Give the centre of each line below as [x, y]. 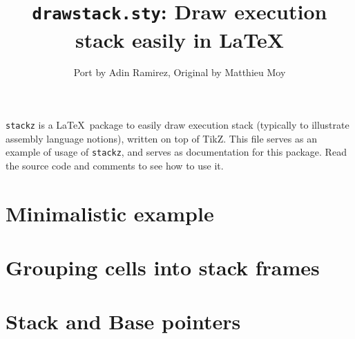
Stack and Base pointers [123, 321]
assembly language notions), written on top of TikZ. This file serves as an [161, 138]
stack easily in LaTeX [180, 39]
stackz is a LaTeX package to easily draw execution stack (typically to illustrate [177, 125]
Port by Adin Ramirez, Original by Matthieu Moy [180, 72]
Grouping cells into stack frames [163, 267]
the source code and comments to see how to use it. [115, 165]
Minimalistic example [110, 213]
